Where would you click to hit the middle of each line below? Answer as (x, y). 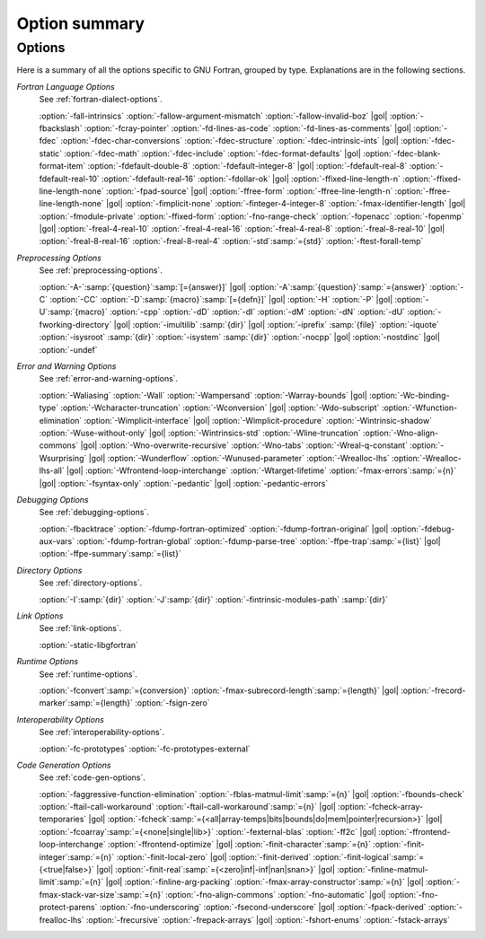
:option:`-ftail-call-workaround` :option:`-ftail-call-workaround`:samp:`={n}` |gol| (188, 807)
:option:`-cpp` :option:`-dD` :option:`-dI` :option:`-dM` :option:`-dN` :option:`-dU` (257, 312)
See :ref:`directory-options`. (91, 583)
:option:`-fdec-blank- (402, 154)
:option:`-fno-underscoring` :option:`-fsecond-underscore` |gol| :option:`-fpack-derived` (263, 908)
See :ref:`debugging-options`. (94, 513)
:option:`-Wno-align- (401, 433)
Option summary (81, 23)
